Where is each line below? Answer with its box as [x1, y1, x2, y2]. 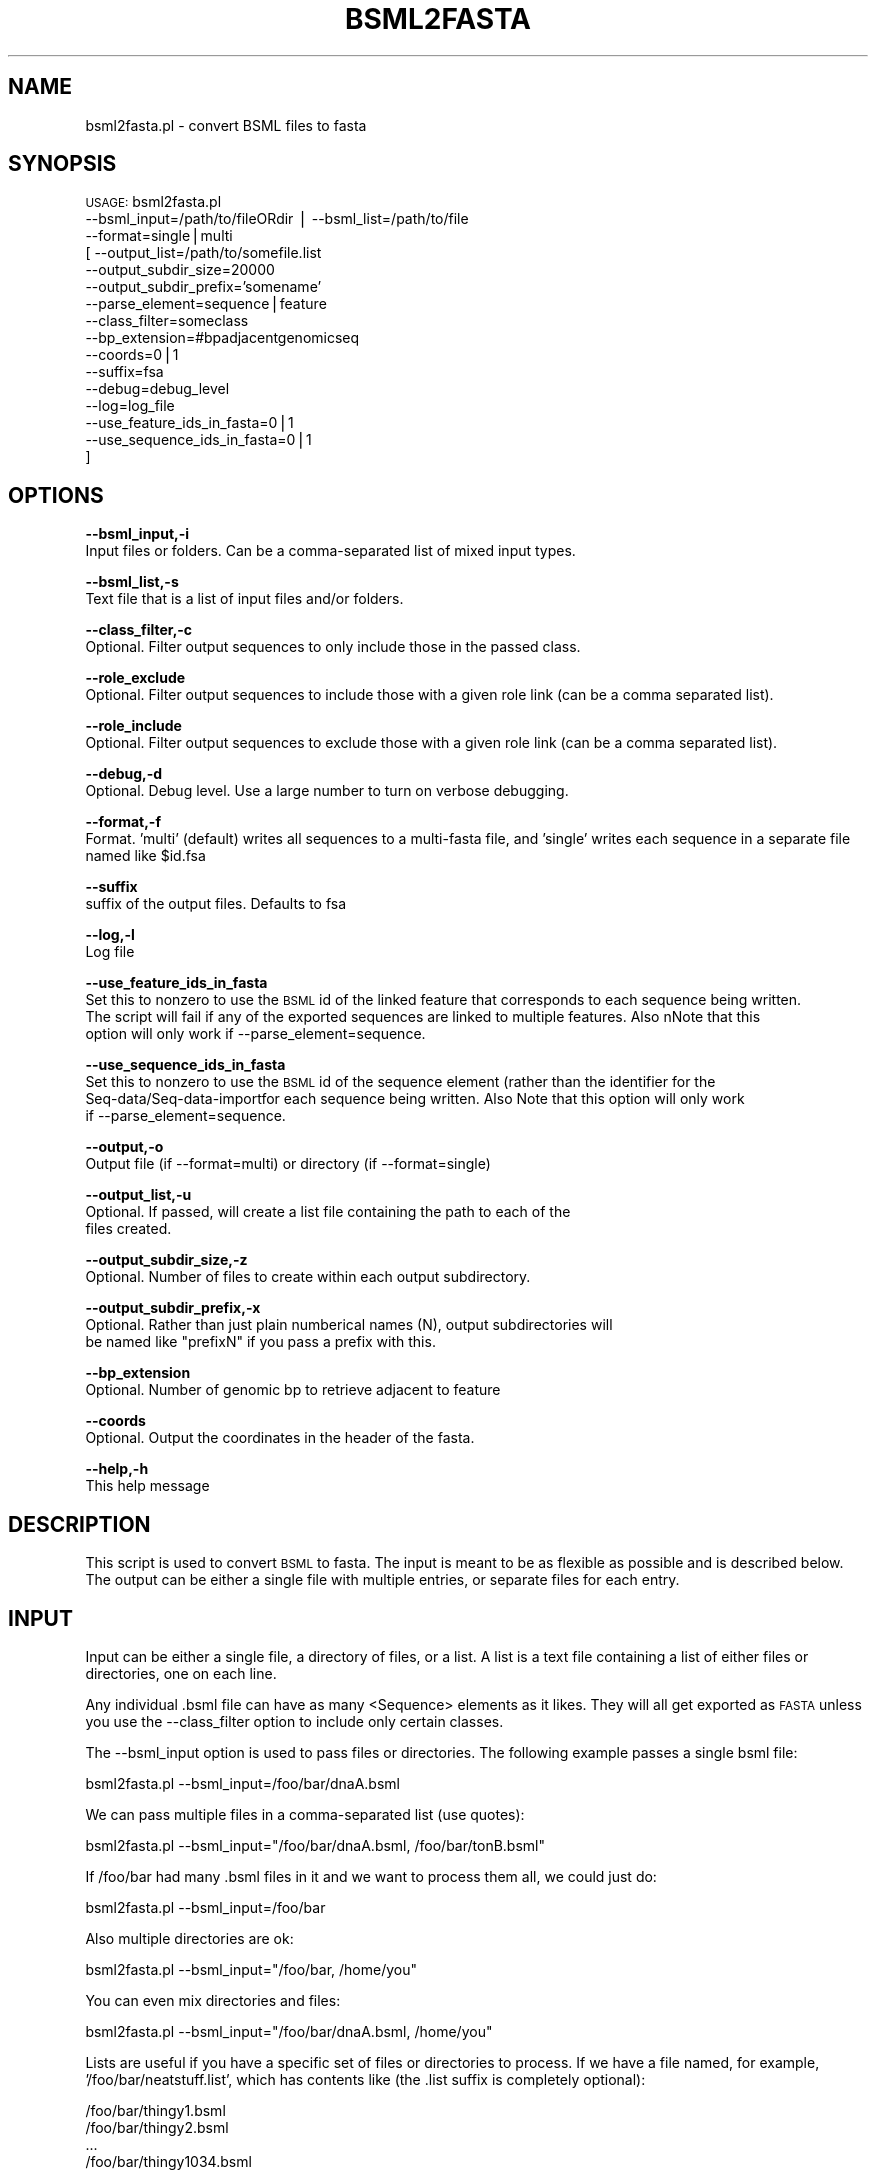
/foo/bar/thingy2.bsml [85, 2118, 229, 2136]
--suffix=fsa [85, 363, 164, 381]
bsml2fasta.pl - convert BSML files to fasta [85, 116, 367, 134]
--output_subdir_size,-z [85, 1251, 248, 1269]
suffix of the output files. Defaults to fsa [85, 895, 347, 913]
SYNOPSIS [8, 151, 117, 177]
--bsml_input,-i [85, 525, 190, 543]
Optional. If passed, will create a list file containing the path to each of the [85, 1203, 571, 1221]
